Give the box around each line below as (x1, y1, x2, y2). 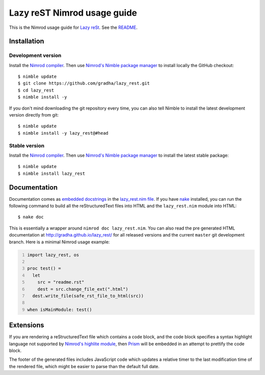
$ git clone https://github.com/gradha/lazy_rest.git (18, 81, 150, 86)
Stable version (9, 142, 45, 149)
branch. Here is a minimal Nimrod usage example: (9, 239, 110, 245)
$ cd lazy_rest (18, 87, 54, 93)
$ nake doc (18, 214, 44, 220)
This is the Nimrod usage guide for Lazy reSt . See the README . (9, 24, 137, 30)
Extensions (9, 321, 44, 329)
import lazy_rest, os (27, 252, 79, 258)
